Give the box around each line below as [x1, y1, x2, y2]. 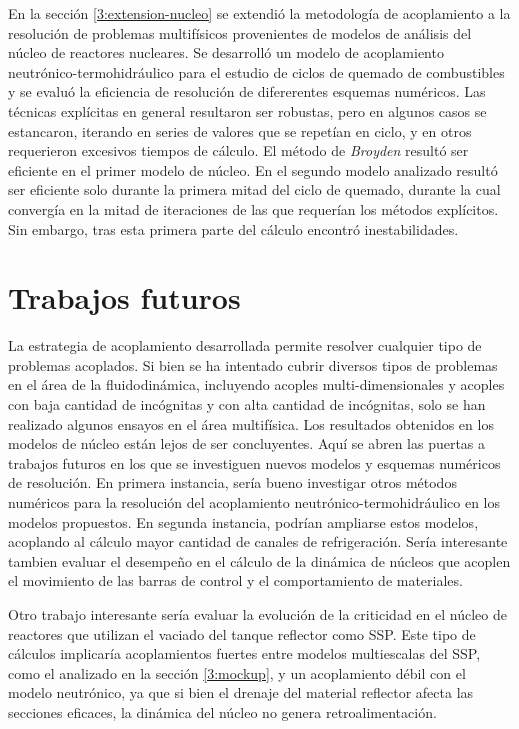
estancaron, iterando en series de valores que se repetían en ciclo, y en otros [8, 120, 472, 141]
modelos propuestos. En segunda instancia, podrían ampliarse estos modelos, [8, 511, 479, 532]
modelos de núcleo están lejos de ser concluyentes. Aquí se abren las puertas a [8, 433, 486, 454]
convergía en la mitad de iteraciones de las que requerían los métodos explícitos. [8, 198, 499, 219]
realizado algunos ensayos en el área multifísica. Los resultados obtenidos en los [8, 413, 494, 434]
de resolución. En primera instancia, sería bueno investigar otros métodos [8, 472, 457, 493]
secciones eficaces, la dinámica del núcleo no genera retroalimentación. [8, 701, 437, 722]
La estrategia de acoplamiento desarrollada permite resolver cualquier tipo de [8, 335, 482, 356]
